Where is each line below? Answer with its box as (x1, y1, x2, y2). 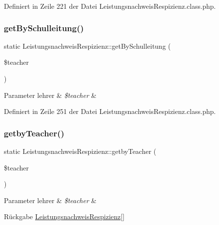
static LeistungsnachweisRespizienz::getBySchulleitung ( (4, 40, 171, 51)
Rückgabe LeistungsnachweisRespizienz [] (4, 211, 125, 222)
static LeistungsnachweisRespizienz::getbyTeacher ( (4, 146, 157, 156)
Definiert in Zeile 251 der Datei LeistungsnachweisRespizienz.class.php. (4, 106, 216, 116)
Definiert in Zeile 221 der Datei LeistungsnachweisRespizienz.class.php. (4, 1, 216, 11)
